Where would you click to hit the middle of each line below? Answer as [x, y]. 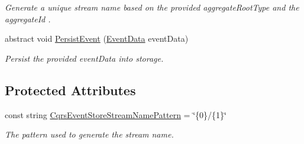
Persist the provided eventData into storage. [84, 58]
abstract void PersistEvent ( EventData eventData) [97, 38]
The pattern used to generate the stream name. [89, 134]
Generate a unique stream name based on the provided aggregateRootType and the [152, 7]
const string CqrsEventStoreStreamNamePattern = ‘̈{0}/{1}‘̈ [116, 114]
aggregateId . [28, 19]
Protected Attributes [70, 90]
